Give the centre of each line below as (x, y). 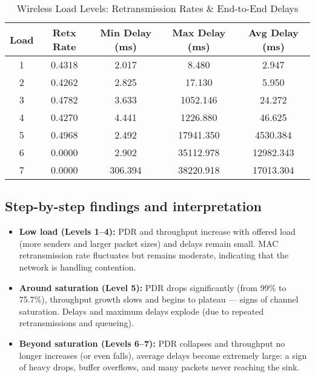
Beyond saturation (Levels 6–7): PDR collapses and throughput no (152, 343)
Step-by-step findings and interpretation (133, 206)
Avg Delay (273, 32)
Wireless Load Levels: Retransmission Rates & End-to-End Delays (157, 8)
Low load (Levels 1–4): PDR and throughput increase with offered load (157, 231)
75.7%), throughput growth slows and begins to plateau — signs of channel (159, 299)
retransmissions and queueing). (76, 323)
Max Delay (199, 32)
